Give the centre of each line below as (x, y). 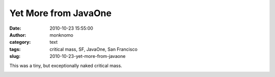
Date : (15, 28)
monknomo (61, 35)
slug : (15, 56)
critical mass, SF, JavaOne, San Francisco (93, 49)
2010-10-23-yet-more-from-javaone (88, 56)
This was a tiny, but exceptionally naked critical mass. (66, 65)
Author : (18, 35)
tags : (15, 49)
